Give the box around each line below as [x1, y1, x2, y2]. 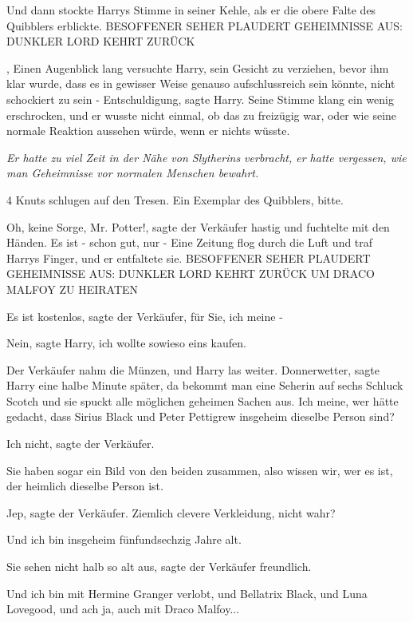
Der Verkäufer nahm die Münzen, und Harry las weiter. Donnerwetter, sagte [6, 361, 380, 378]
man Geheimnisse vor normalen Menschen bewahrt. [6, 164, 259, 181]
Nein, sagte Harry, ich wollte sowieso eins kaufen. [6, 335, 246, 351]
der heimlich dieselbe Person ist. [6, 477, 163, 494]
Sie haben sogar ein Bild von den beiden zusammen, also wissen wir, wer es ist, [6, 462, 393, 478]
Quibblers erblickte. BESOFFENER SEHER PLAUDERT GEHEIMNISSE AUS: [6, 17, 403, 34]
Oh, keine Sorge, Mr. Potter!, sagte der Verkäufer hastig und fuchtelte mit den [6, 218, 390, 235]
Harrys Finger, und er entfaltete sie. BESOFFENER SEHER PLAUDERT [6, 249, 371, 266]
